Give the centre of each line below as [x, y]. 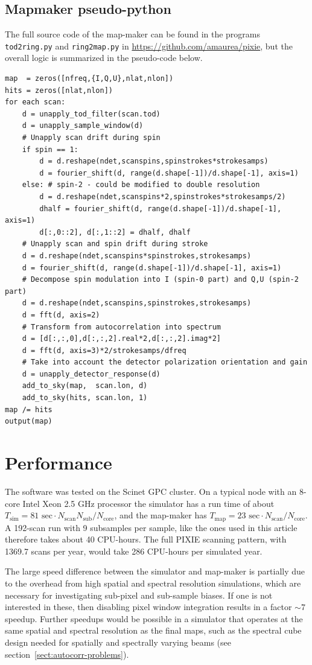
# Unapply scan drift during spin [91, 138]
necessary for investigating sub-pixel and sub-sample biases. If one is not [139, 595]
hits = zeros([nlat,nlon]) [59, 90]
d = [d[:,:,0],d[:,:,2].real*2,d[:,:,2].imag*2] [121, 339]
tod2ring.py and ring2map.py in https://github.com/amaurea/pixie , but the [149, 46]
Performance [59, 463]
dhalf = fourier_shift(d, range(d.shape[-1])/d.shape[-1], [161, 208]
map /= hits [29, 409]
